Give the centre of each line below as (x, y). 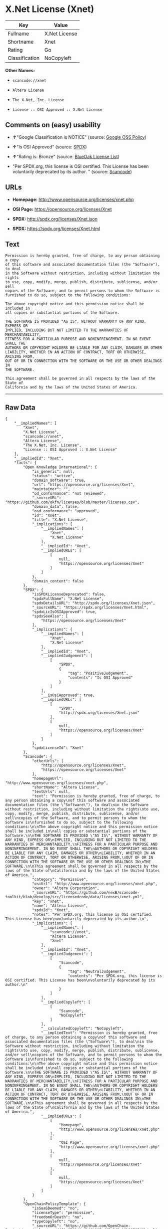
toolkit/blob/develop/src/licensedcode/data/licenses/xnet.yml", (74, 897)
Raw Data (20, 407)
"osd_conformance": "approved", (65, 511)
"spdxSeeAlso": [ (50, 617)
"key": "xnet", (48, 901)
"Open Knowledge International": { (60, 467)
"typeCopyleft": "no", (55, 1221)
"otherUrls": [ (48, 761)
